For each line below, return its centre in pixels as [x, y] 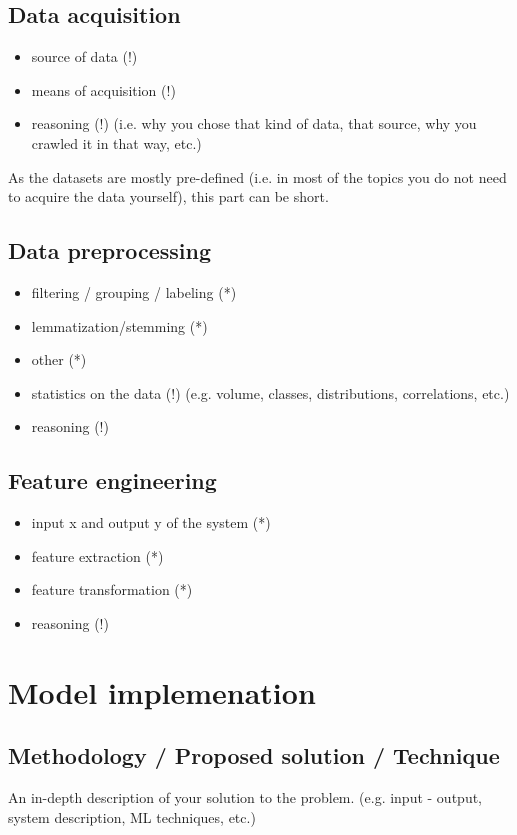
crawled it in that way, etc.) [116, 142]
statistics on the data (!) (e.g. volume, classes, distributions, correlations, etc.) [270, 392]
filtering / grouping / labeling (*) [134, 291]
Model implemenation [162, 691]
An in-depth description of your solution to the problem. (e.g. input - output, [245, 797]
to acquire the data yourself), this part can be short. [168, 196]
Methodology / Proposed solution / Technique [254, 755]
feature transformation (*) [112, 589]
